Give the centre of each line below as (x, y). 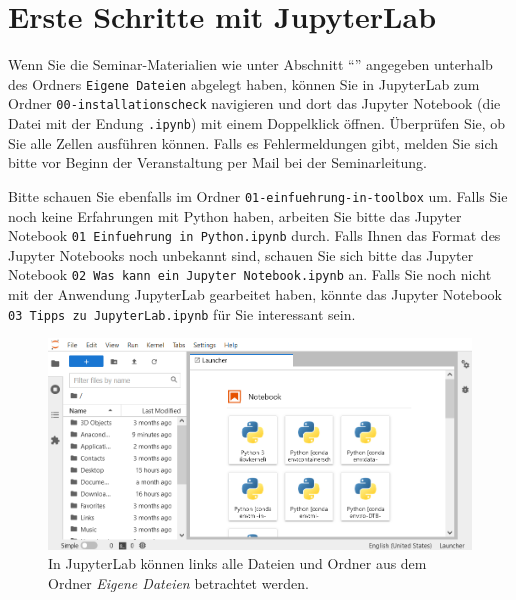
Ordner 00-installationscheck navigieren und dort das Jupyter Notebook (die (254, 103)
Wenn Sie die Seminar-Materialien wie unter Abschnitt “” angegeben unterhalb (250, 64)
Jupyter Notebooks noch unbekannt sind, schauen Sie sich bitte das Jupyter (241, 254)
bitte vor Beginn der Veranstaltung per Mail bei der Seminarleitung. (218, 162)
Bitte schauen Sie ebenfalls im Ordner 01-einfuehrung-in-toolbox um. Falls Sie (258, 195)
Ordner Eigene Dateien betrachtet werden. (178, 582)
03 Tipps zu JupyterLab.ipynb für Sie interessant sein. (182, 313)
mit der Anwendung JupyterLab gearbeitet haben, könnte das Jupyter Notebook (255, 294)
